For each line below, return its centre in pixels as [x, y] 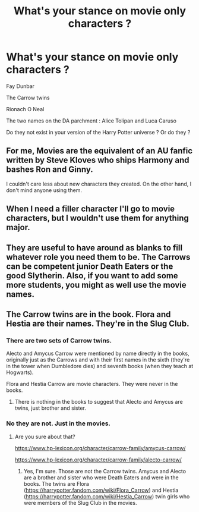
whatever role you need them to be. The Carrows [98, 257]
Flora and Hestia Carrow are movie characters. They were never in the [92, 384]
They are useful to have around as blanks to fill [94, 248]
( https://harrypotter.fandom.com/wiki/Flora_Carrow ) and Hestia [101, 490]
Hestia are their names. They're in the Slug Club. [98, 323]
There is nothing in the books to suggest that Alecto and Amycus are [99, 402]
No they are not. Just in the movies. [59, 423]
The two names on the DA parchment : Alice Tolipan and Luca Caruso [91, 121]
